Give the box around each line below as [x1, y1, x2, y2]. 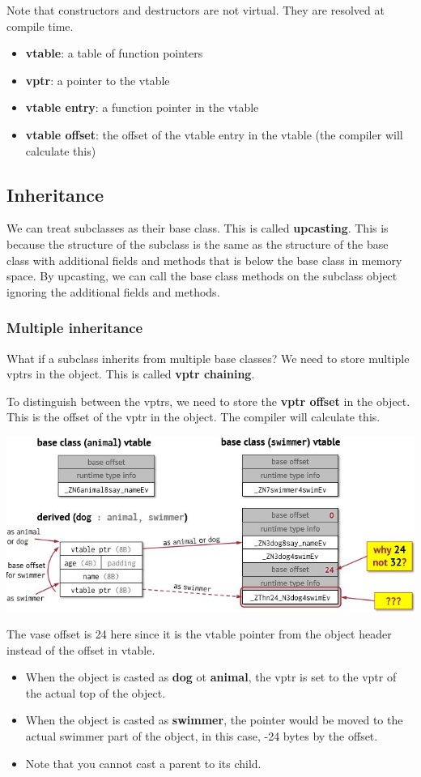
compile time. [6, 17, 74, 34]
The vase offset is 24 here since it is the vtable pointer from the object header [6, 625, 392, 643]
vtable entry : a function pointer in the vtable [25, 99, 259, 116]
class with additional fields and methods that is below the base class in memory [6, 251, 402, 268]
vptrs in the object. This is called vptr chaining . [6, 365, 255, 382]
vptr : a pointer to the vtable [25, 71, 170, 88]
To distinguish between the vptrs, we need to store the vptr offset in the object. [6, 392, 410, 409]
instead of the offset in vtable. [6, 641, 155, 658]
